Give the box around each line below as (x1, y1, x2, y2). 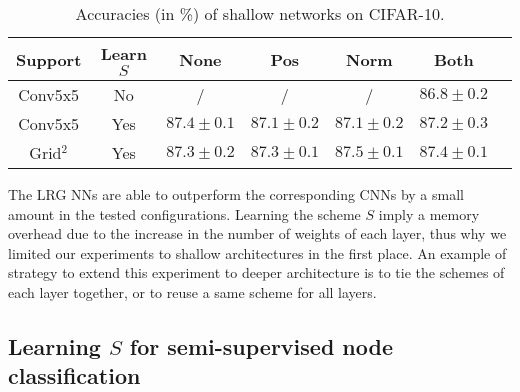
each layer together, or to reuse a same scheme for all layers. (8, 281, 377, 302)
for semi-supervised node (129, 330, 394, 361)
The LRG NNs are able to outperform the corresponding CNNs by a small (8, 184, 464, 204)
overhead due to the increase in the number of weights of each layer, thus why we (8, 223, 507, 244)
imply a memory (378, 203, 480, 224)
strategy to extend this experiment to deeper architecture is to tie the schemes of (8, 262, 505, 283)
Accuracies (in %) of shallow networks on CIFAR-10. (75, 2, 445, 25)
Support (16, 47, 82, 71)
